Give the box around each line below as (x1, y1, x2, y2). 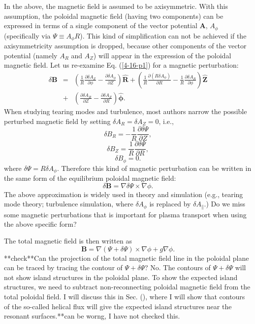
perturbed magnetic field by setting (4, 116, 111, 126)
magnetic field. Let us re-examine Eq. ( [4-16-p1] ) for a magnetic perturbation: (4, 60, 239, 70)
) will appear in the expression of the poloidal (93, 50, 231, 60)
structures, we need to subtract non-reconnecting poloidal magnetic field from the (4, 282, 251, 292)
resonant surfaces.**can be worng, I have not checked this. (4, 311, 180, 321)
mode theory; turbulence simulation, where (4, 199, 133, 209)
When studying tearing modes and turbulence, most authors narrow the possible (4, 106, 247, 116)
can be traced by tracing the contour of (4, 262, 123, 273)
